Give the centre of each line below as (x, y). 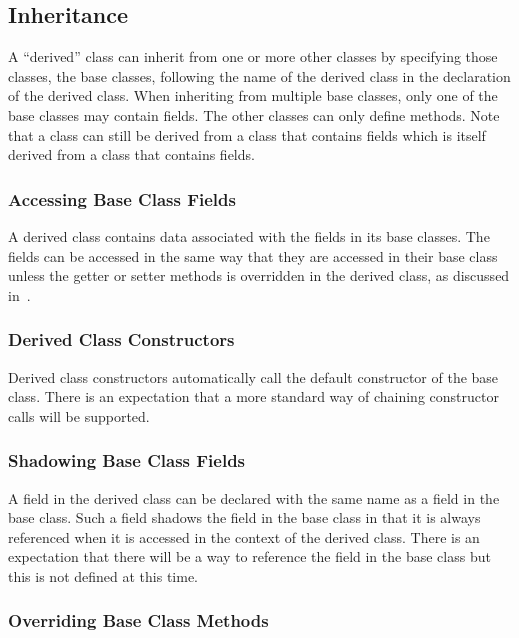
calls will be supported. (79, 415)
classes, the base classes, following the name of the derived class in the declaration (259, 75)
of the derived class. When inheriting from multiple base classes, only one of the (253, 95)
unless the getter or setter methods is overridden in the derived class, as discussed (259, 275)
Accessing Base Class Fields (122, 198)
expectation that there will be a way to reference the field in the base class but (249, 556)
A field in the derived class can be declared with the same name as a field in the (254, 497)
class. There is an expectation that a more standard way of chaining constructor (253, 396)
